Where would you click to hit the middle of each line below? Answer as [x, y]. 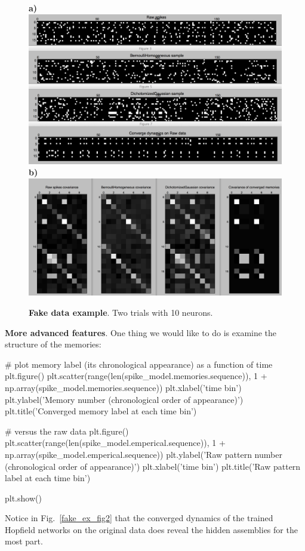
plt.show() [23, 498]
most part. [24, 541]
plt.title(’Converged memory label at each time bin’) [101, 411]
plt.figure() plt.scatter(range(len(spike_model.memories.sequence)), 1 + [136, 376]
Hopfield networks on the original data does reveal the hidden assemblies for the [151, 529]
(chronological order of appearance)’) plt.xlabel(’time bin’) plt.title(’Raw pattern [153, 466]
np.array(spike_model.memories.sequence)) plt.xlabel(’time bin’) [123, 387]
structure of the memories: [53, 344]
